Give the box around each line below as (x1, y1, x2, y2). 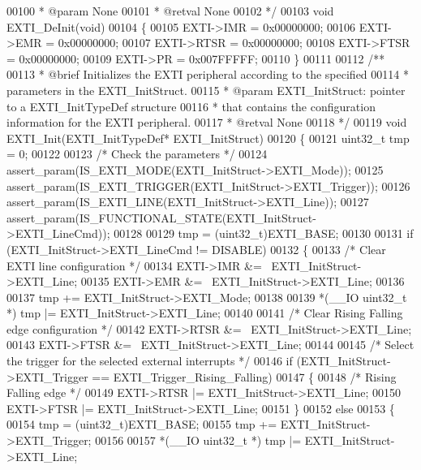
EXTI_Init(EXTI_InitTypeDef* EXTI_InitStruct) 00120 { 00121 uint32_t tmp (6, 129, 410, 146)
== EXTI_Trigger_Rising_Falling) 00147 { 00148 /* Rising (92, 368, 397, 385)
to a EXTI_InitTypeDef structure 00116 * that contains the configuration (6, 97, 376, 114)
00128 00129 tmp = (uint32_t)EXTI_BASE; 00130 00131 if (114, 225, 414, 242)
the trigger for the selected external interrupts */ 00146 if (6, 352, 293, 369)
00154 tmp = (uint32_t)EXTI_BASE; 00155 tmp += (6, 416, 277, 433)
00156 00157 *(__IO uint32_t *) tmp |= (95, 432, 302, 449)
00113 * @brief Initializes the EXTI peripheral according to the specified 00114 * (6, 66, 409, 83)
